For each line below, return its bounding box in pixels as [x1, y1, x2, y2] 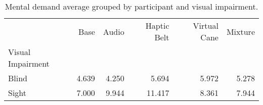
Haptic [145, 20, 169, 31]
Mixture [226, 25, 255, 37]
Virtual [193, 20, 218, 31]
